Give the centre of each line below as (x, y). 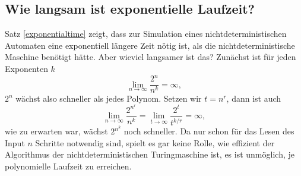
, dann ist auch (254, 98)
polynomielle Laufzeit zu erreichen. (68, 166)
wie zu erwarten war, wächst (56, 131)
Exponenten (26, 68)
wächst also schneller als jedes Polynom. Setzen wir (109, 98)
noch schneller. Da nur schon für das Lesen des (209, 131)
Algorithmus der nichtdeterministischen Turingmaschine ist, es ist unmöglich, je (150, 154)
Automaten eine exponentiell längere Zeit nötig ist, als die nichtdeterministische (150, 45)
